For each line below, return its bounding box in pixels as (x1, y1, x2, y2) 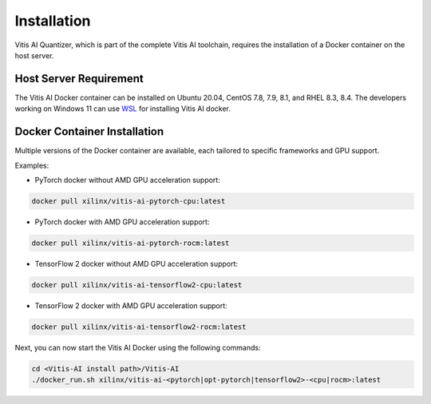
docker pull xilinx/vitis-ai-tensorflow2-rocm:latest (31, 322, 247, 331)
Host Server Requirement (14, 72, 144, 85)
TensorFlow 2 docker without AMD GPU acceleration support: (34, 259, 239, 268)
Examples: (14, 160, 49, 170)
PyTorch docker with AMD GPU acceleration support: (34, 216, 210, 227)
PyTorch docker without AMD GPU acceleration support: (34, 175, 221, 184)
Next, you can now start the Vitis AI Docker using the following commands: (14, 343, 261, 352)
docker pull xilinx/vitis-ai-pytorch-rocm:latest (31, 238, 230, 248)
